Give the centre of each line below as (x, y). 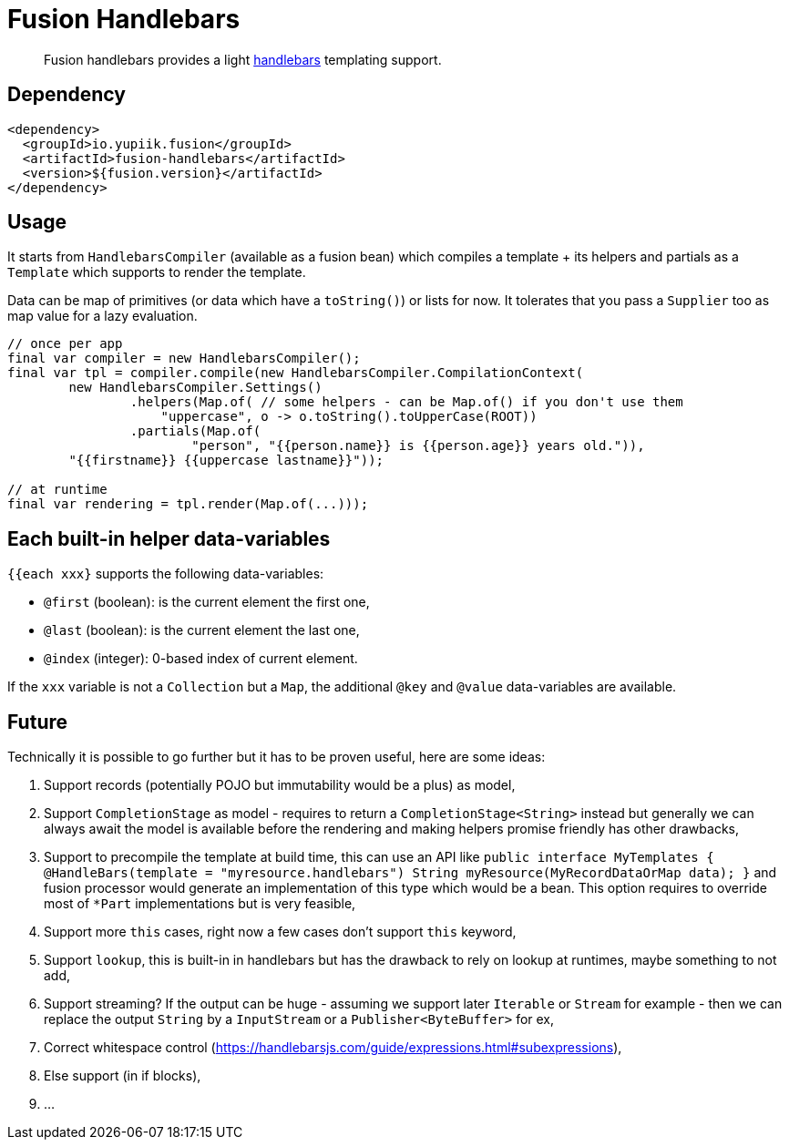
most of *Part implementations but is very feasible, (200, 904)
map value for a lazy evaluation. (102, 316)
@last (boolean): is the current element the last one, (202, 630)
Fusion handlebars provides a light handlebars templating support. (243, 59)
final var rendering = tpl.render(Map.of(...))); (188, 504)
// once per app (65, 344)
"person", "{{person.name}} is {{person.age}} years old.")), (418, 446)
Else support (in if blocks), (123, 1076)
